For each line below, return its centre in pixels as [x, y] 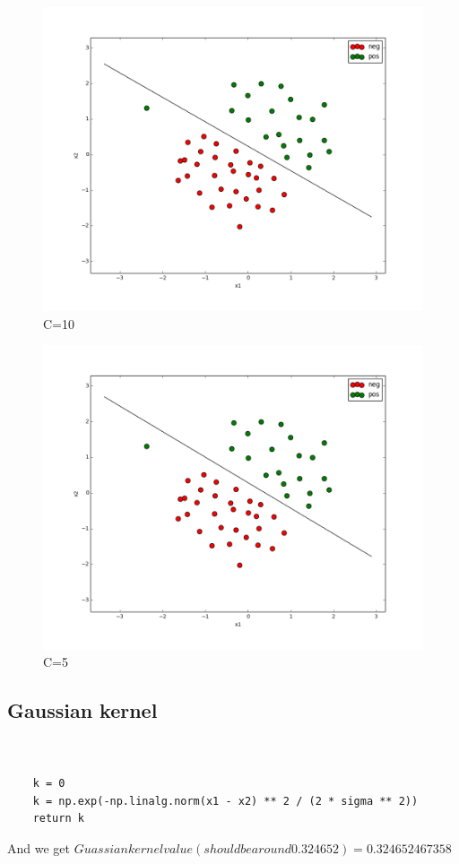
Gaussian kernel [82, 710]
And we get [39, 847]
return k [58, 819]
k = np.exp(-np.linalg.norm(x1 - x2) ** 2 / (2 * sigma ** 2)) [225, 801]
